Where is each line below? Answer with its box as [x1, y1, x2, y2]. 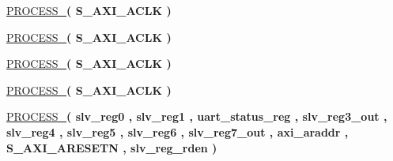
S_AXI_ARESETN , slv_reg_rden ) [6, 139, 217, 155]
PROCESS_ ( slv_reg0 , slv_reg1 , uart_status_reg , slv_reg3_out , [6, 108, 387, 125]
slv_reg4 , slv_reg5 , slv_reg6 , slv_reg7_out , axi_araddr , [6, 123, 349, 140]
